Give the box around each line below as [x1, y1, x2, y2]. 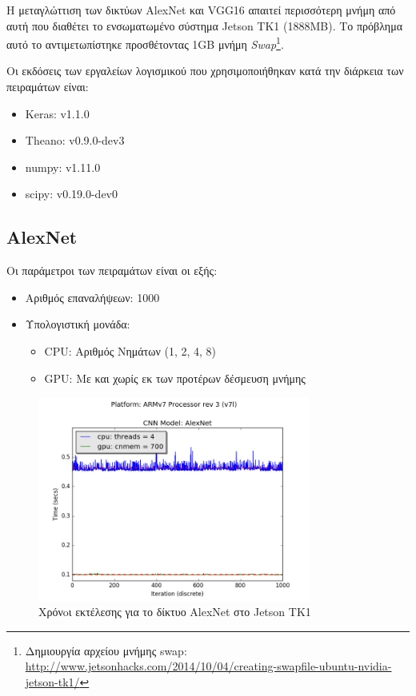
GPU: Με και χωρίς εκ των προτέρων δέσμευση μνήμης [44, 369, 306, 386]
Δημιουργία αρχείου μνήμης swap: [25, 642, 187, 658]
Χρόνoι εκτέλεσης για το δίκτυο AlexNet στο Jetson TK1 [38, 603, 311, 620]
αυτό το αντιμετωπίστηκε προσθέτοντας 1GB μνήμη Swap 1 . [6, 34, 284, 52]
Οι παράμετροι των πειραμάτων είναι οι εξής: [6, 262, 218, 279]
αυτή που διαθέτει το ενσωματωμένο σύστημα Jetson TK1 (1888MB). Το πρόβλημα [6, 17, 402, 34]
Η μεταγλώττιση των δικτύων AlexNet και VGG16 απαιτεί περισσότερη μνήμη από [6, 2, 396, 18]
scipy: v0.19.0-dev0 [25, 185, 118, 202]
